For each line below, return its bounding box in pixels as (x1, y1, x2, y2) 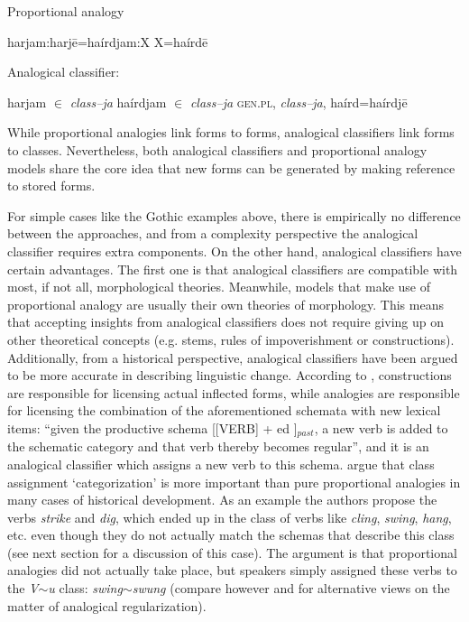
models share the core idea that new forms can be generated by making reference (7, 158, 455, 177)
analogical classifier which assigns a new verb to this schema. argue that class (7, 454, 435, 473)
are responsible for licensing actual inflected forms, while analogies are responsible (7, 383, 460, 402)
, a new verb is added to (314, 418, 448, 437)
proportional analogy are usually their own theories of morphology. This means (7, 294, 444, 313)
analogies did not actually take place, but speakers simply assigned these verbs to (7, 561, 457, 580)
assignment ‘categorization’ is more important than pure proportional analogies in (7, 472, 461, 491)
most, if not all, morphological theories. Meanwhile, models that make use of (7, 277, 430, 296)
